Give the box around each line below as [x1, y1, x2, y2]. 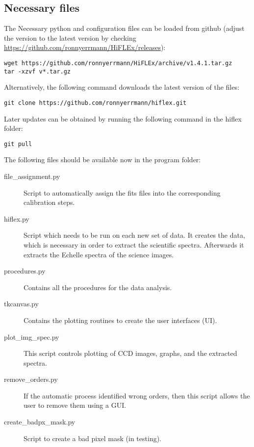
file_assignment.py [4, 171, 60, 181]
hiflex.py [4, 213, 29, 223]
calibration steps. [24, 197, 75, 207]
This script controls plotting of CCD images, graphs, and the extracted [24, 348, 237, 358]
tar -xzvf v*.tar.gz [4, 68, 71, 75]
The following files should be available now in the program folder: [4, 154, 201, 165]
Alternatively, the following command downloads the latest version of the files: [4, 82, 239, 92]
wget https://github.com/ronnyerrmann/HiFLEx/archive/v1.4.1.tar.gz [4, 59, 232, 67]
